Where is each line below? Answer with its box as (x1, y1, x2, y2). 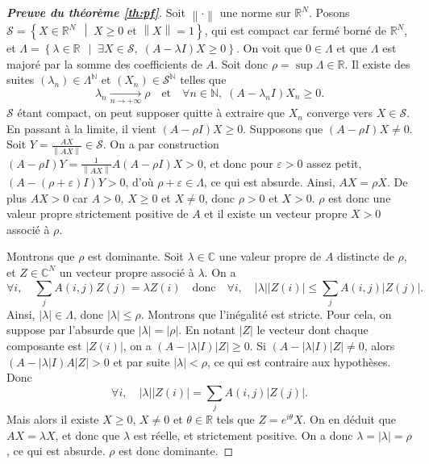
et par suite (113, 353, 170, 370)
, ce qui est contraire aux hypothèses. (207, 353, 391, 370)
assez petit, (306, 154, 362, 171)
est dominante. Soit (88, 248, 184, 265)
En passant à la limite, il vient (6, 119, 156, 136)
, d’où (125, 173, 154, 190)
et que (336, 40, 368, 56)
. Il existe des (344, 55, 410, 72)
